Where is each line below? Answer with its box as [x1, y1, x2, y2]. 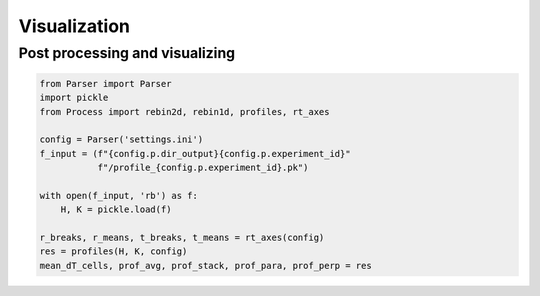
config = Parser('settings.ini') [39, 134, 204, 145]
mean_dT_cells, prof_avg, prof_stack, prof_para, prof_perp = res [39, 260, 372, 271]
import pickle [39, 92, 109, 104]
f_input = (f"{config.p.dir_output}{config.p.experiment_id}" [39, 148, 351, 159]
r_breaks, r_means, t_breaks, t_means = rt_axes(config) [39, 232, 325, 244]
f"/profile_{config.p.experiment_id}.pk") [97, 162, 309, 174]
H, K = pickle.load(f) [60, 204, 172, 215]
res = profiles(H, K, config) [39, 246, 188, 257]
